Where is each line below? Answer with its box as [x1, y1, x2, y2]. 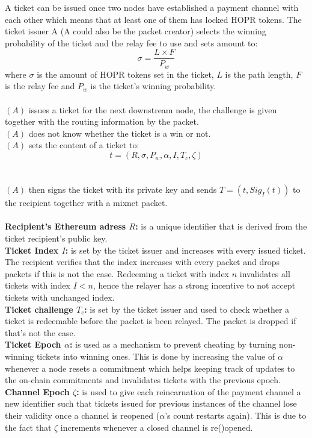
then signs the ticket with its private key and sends [28, 183, 217, 196]
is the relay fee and [5, 80, 75, 92]
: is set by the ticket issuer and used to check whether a [84, 302, 290, 315]
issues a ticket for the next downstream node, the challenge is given [28, 103, 277, 116]
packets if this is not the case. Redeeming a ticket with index [5, 267, 230, 280]
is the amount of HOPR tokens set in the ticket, [37, 67, 214, 80]
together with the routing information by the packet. [5, 115, 199, 128]
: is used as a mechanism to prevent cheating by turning [69, 338, 277, 351]
